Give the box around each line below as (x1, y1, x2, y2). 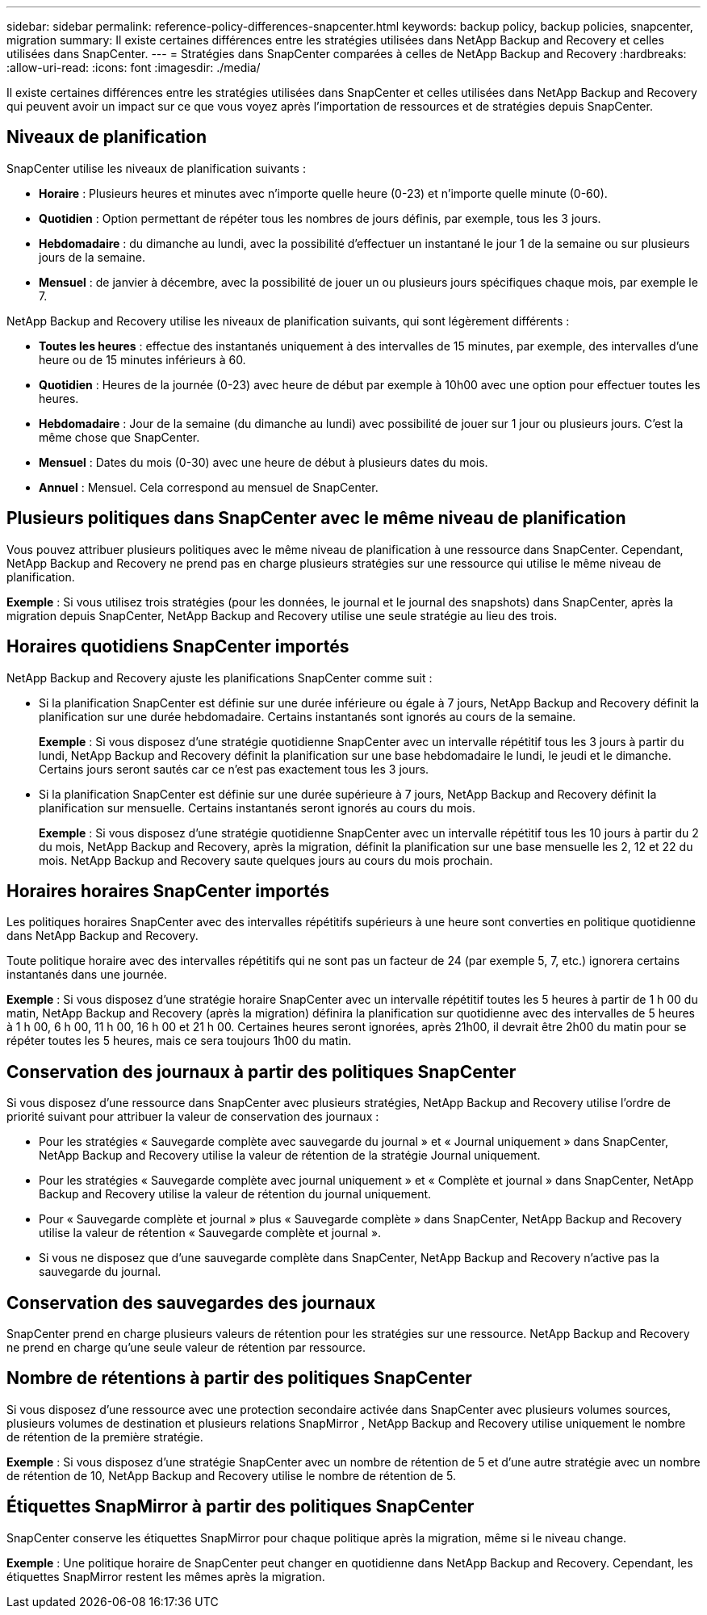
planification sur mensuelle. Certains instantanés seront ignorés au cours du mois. (39, 800, 475, 815)
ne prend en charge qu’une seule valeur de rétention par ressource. (6, 1340, 366, 1355)
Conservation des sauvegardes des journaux (6, 1292, 376, 1313)
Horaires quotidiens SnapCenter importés (6, 636, 349, 657)
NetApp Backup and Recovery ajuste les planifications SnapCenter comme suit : (6, 670, 433, 685)
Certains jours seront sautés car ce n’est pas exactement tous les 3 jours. (39, 761, 429, 776)
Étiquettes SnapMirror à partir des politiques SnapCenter (6, 1496, 475, 1517)
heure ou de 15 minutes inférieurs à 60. (39, 352, 246, 367)
